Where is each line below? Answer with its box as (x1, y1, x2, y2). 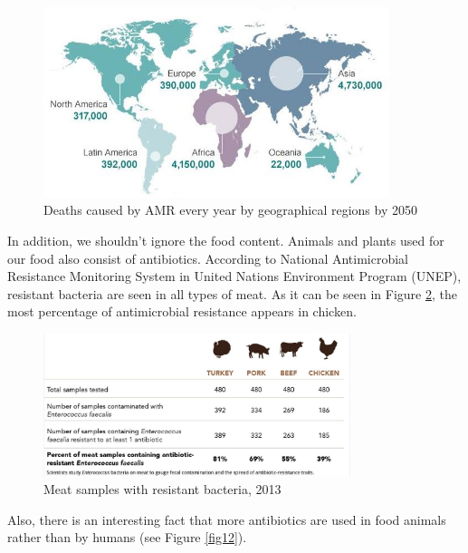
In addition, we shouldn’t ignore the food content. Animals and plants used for (7, 231, 444, 249)
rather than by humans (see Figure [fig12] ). (7, 528, 247, 547)
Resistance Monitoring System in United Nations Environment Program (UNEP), (7, 267, 462, 286)
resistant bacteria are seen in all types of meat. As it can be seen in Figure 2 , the (7, 284, 457, 303)
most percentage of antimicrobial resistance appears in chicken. (7, 302, 357, 321)
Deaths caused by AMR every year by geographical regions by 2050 (43, 200, 417, 219)
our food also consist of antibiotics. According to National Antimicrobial (7, 248, 409, 267)
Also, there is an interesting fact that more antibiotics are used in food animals (7, 509, 446, 529)
